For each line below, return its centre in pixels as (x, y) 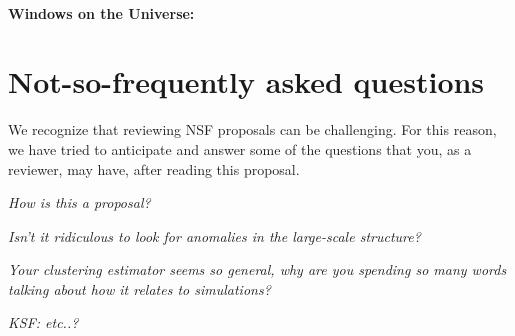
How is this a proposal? (79, 202)
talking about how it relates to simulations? (139, 288)
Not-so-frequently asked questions (246, 81)
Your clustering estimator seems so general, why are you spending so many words (257, 269)
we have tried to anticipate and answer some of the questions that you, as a (240, 148)
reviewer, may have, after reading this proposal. (154, 168)
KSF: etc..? (43, 322)
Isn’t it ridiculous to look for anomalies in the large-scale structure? (214, 235)
